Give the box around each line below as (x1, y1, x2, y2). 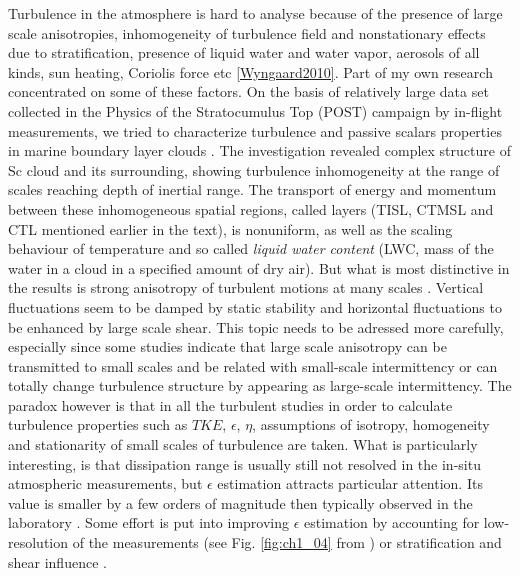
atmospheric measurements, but (8, 473, 203, 494)
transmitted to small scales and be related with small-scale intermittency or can (8, 355, 498, 376)
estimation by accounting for (304, 512, 480, 533)
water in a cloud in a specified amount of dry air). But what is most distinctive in (8, 257, 510, 278)
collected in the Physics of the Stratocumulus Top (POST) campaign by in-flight (8, 100, 503, 121)
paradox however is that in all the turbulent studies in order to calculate (8, 394, 453, 415)
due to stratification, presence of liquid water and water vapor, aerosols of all (8, 42, 480, 63)
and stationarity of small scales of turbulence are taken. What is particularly (8, 434, 478, 455)
